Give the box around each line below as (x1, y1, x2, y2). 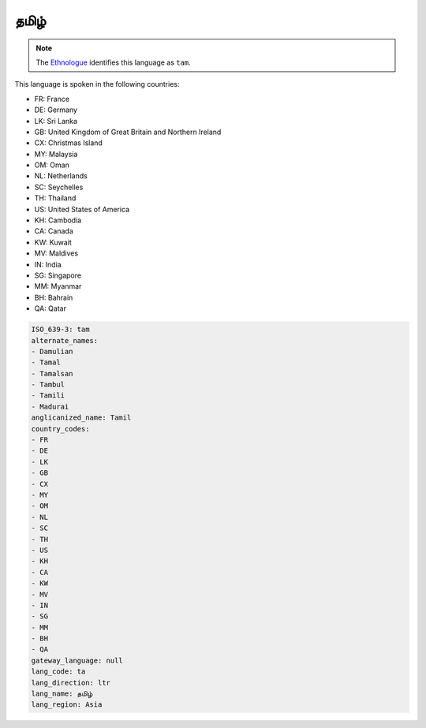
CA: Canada (34, 226, 74, 236)
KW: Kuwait (34, 237, 72, 247)
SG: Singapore (34, 271, 82, 280)
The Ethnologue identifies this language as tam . (35, 58, 191, 67)
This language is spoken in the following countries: (14, 80, 180, 89)
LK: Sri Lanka (34, 116, 78, 125)
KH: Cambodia (34, 215, 82, 225)
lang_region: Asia (31, 700, 103, 709)
